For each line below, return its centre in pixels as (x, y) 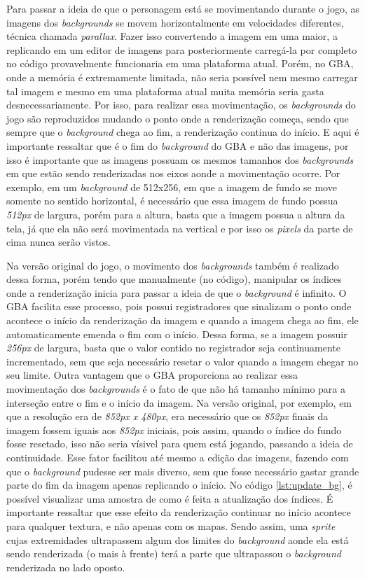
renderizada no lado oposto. (66, 567)
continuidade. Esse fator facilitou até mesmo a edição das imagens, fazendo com (178, 457)
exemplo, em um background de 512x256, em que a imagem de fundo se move (172, 187)
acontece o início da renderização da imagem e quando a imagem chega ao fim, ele (182, 320)
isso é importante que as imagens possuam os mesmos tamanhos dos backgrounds (180, 159)
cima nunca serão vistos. (58, 242)
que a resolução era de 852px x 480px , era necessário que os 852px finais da (167, 416)
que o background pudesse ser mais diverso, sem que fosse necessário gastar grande (183, 471)
